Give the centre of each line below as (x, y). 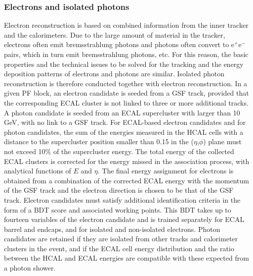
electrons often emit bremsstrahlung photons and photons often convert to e (119, 44)
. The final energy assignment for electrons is (166, 171)
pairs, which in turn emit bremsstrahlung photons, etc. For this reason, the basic (126, 54)
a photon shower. (30, 268)
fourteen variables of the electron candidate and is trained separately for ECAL (124, 219)
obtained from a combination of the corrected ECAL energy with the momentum (126, 180)
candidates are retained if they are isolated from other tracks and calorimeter (121, 239)
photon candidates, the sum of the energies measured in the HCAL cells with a (124, 132)
